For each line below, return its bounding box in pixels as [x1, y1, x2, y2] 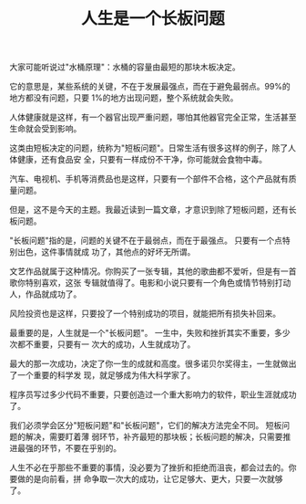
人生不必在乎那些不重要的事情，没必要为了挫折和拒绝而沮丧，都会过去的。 [9, 462, 289, 473]
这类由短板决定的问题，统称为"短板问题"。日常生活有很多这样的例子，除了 [9, 142, 289, 153]
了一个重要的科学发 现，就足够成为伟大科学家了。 [9, 370, 196, 381]
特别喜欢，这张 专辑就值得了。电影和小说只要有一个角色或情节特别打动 [25, 278, 291, 289]
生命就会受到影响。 [9, 123, 82, 134]
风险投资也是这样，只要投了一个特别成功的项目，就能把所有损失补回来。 [9, 308, 280, 320]
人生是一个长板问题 [80, 8, 225, 29]
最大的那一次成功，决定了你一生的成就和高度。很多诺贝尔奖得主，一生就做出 [9, 358, 297, 370]
